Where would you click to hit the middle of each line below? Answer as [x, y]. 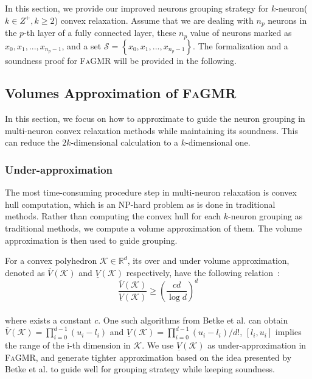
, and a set [81, 45]
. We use [158, 345]
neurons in [287, 20]
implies [288, 332]
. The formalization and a [241, 45]
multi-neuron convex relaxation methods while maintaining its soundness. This [152, 130]
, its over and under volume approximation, [208, 260]
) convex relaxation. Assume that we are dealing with [154, 20]
